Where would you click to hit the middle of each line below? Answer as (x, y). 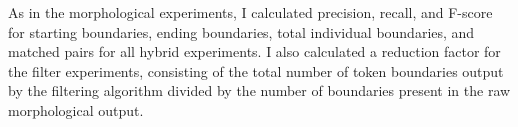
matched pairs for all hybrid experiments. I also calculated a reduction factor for (254, 51)
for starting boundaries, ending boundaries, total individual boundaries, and (241, 31)
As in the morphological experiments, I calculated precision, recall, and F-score (250, 12)
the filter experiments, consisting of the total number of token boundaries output (256, 70)
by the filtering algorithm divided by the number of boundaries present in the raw (259, 90)
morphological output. (76, 109)
